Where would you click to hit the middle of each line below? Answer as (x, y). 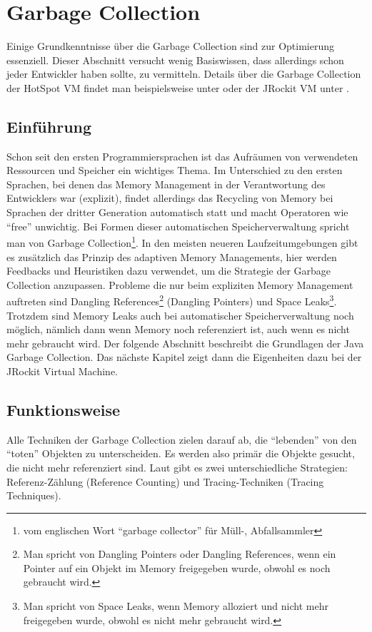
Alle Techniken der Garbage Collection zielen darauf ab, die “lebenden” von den (182, 439)
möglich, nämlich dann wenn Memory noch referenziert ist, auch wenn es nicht (178, 329)
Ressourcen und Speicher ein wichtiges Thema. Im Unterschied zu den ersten (175, 170)
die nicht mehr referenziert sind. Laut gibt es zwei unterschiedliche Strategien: (177, 467)
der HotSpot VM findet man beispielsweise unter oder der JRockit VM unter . (178, 87)
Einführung (49, 126)
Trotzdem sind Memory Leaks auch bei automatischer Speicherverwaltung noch (180, 315)
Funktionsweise (64, 409)
